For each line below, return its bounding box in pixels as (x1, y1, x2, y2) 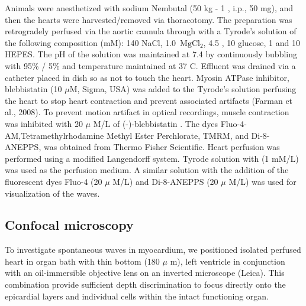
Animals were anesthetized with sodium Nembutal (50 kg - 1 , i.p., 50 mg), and (5, 2, 294, 14)
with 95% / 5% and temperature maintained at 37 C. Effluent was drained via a (5, 59, 296, 71)
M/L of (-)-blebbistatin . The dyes (93, 117, 218, 129)
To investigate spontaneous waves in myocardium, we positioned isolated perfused (5, 243, 301, 256)
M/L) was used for (228, 175, 297, 187)
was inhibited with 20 (5, 117, 83, 129)
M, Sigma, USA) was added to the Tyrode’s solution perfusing (69, 83, 297, 95)
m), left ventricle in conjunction (170, 255, 285, 267)
